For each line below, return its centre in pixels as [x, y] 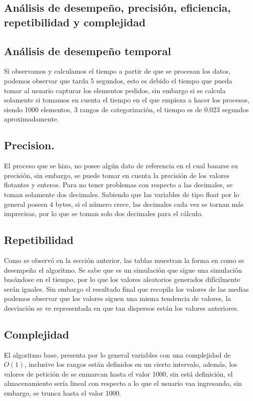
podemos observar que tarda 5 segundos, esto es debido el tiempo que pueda [118, 80]
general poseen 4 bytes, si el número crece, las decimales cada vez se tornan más [124, 204]
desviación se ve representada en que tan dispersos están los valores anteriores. [121, 308]
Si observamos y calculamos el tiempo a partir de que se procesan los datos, [117, 71]
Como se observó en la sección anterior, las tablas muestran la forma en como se [124, 260]
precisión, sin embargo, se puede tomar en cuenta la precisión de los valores [117, 175]
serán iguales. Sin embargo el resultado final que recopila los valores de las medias [126, 289]
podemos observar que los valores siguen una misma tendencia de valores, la [117, 298]
